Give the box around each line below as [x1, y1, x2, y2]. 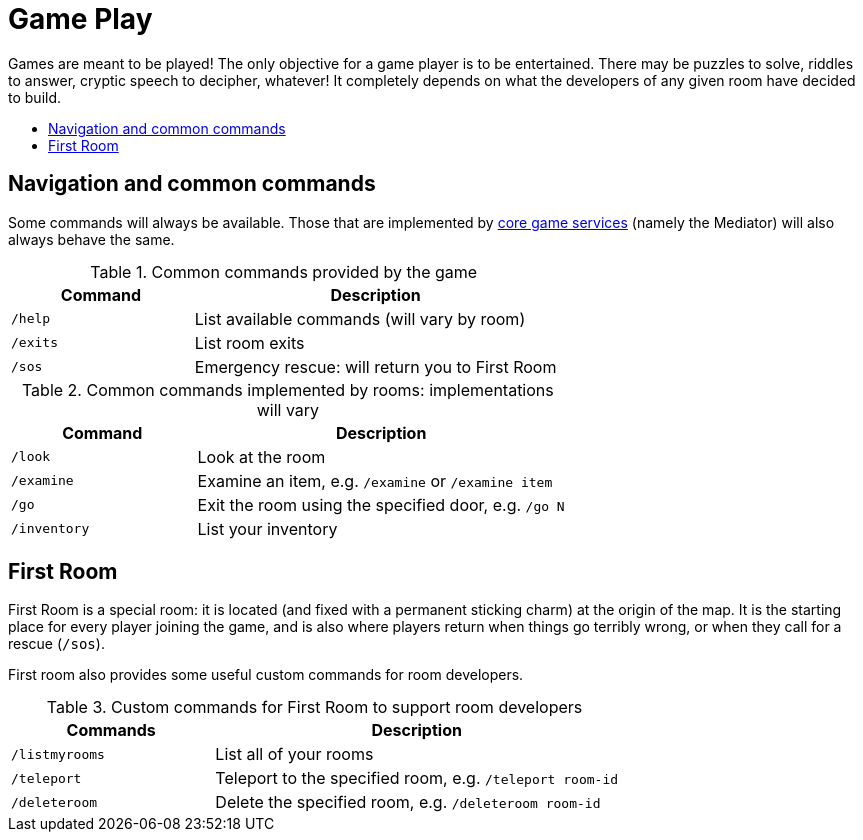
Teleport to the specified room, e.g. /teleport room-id [215, 768, 619, 789]
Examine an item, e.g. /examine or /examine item [197, 470, 553, 491]
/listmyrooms [11, 746, 105, 762]
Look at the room [197, 446, 326, 467]
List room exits [194, 332, 305, 353]
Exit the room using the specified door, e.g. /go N [197, 494, 565, 515]
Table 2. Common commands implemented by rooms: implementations [21, 379, 554, 400]
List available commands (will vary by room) [194, 308, 526, 329]
